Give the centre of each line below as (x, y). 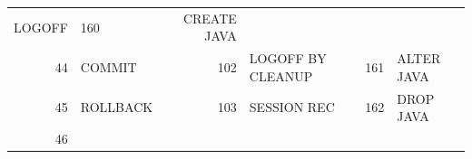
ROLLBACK (117, 107)
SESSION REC (292, 107)
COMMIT (108, 66)
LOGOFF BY (288, 58)
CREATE (210, 18)
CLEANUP (281, 75)
